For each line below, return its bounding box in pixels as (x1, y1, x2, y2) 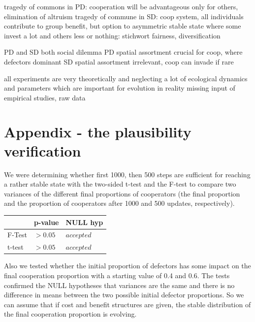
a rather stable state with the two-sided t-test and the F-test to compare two (4, 179, 236, 189)
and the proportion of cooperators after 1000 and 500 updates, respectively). (4, 198, 235, 208)
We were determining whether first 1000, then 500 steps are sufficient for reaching (4, 169, 251, 179)
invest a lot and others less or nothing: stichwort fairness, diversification (4, 30, 221, 40)
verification (4, 140, 81, 161)
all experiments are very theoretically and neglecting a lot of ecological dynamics (4, 73, 248, 83)
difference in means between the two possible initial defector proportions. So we (4, 290, 244, 300)
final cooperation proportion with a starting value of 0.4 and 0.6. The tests (4, 270, 230, 280)
